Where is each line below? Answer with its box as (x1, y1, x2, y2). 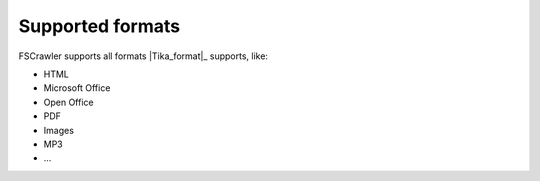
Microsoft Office (43, 82, 111, 94)
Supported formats (18, 15, 180, 37)
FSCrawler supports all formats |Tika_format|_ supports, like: (18, 50, 269, 62)
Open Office (43, 96, 94, 108)
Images (43, 124, 75, 136)
